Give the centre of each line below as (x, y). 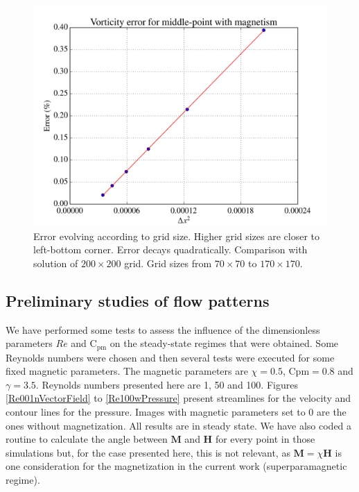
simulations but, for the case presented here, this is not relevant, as (148, 452)
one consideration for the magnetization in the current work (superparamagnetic (176, 466)
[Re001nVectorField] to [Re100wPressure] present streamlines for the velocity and (178, 398)
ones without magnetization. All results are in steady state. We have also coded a (179, 425)
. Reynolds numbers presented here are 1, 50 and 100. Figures (167, 384)
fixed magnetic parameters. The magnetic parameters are (127, 371)
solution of (56, 263)
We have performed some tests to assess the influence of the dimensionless (163, 329)
